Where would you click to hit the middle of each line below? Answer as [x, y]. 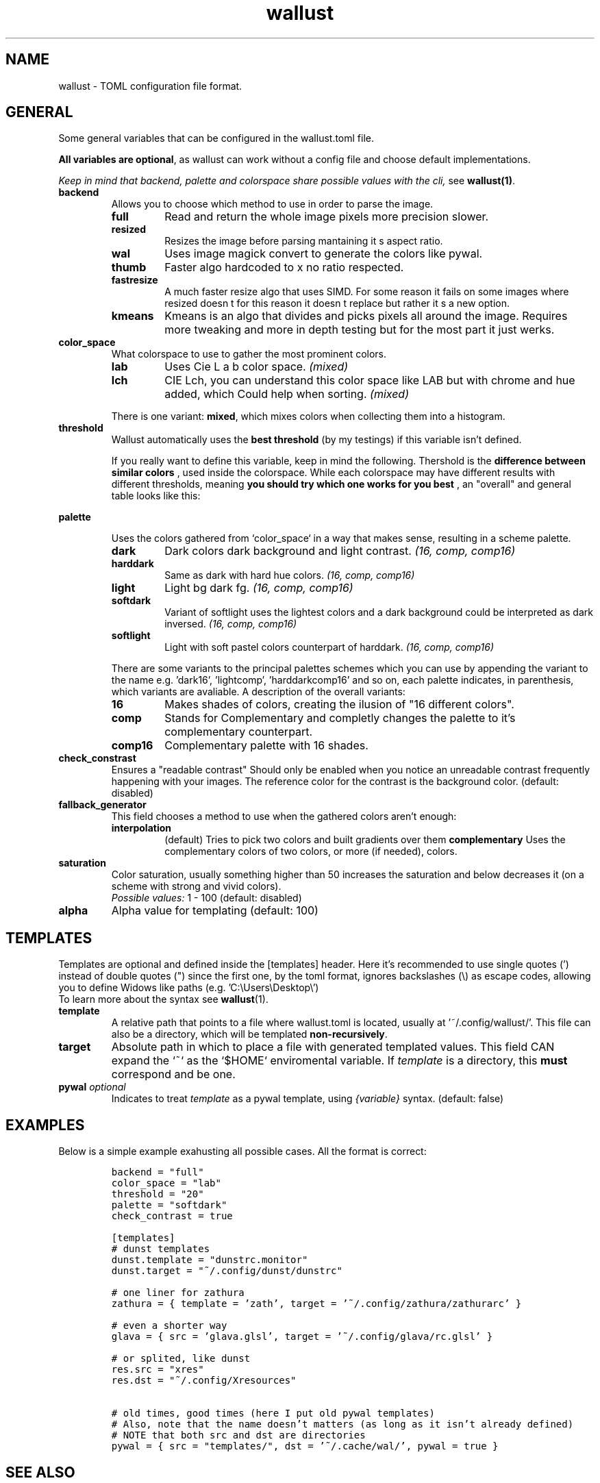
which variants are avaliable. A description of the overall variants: [258, 692]
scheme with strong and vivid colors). [196, 886]
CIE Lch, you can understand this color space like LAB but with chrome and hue [370, 381]
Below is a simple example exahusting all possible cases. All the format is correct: [242, 1151]
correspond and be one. [173, 1074]
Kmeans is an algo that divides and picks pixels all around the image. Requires [366, 316]
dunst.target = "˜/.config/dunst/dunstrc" [227, 1271]
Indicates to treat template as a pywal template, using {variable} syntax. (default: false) [308, 1099]
